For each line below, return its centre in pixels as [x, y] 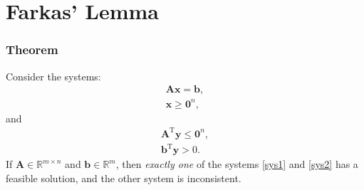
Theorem [32, 49]
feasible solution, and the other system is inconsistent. [124, 178]
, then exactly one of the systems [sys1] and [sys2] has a [237, 164]
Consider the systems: [53, 76]
